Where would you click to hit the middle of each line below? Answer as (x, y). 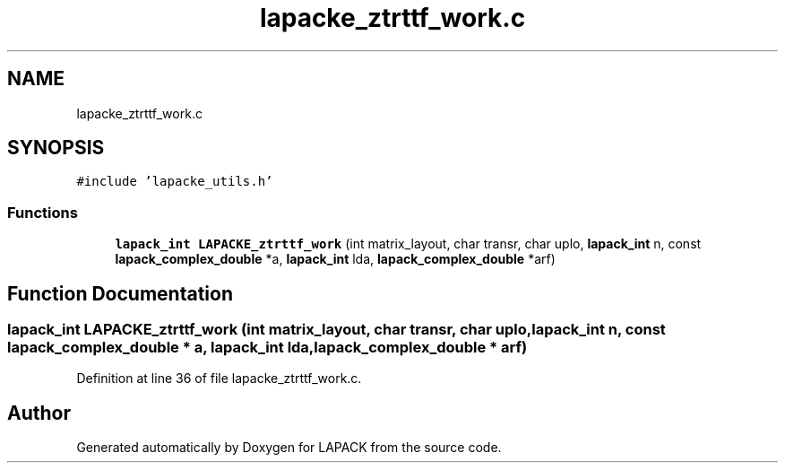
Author (39, 413)
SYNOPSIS (56, 148)
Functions (43, 212)
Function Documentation (120, 293)
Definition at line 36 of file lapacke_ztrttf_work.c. (219, 379)
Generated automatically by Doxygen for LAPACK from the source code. (289, 448)
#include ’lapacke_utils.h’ (175, 182)
